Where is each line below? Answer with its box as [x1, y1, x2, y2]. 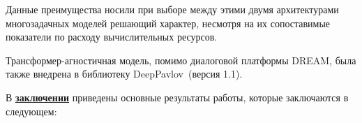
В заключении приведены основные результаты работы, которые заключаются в [6, 89, 349, 104]
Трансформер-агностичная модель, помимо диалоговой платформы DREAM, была [6, 52, 356, 67]
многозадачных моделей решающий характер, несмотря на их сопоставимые [6, 15, 331, 30]
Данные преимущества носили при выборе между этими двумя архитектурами [6, 2, 339, 16]
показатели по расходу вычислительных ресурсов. [6, 29, 218, 44]
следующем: [6, 103, 57, 118]
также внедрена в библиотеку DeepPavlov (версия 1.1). [6, 66, 243, 81]
